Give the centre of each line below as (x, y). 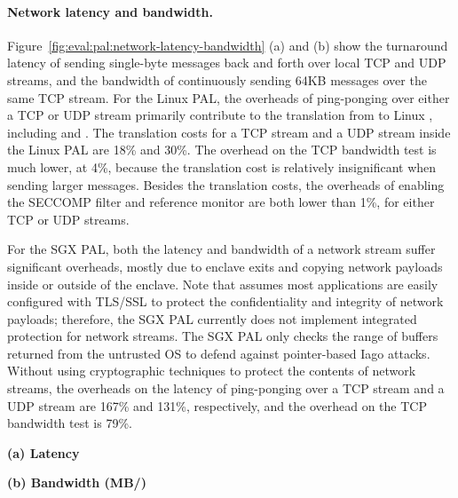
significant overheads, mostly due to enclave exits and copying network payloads (225, 266)
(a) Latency (43, 452)
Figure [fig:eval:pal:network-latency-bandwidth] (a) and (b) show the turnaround (228, 45)
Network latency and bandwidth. (110, 11)
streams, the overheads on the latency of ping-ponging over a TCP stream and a (226, 388)
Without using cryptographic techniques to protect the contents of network (212, 371)
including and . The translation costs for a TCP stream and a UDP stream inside (229, 132)
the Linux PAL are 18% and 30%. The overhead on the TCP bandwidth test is (222, 150)
